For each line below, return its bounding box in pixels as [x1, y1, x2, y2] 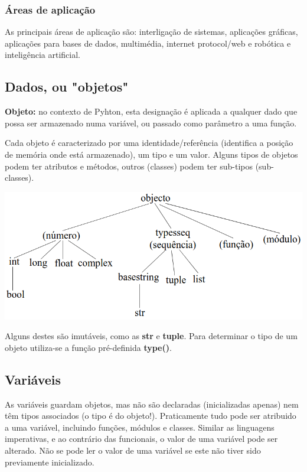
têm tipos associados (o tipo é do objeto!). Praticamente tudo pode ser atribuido [5, 409, 296, 422]
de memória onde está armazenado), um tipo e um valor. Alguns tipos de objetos [5, 148, 298, 160]
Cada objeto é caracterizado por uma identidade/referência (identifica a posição [5, 136, 293, 149]
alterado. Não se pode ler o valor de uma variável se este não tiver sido [5, 444, 261, 457]
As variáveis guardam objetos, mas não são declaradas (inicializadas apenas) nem [5, 398, 299, 410]
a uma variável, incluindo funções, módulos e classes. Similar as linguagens [5, 421, 275, 433]
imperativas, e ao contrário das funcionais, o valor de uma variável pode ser [5, 432, 278, 445]
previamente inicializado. [5, 455, 94, 468]
